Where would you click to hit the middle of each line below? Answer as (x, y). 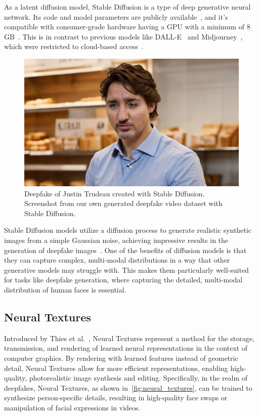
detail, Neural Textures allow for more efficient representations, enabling (116, 368)
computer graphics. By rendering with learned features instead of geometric (121, 358)
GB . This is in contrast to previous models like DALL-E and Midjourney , (123, 36)
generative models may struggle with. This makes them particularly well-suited (126, 269)
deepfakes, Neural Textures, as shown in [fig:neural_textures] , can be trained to (128, 387)
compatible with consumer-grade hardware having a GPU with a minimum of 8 (127, 27)
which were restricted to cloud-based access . (74, 46)
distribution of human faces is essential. (65, 289)
